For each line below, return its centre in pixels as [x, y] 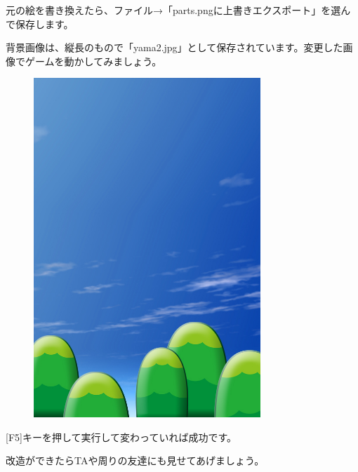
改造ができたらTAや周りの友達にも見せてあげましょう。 [135, 460]
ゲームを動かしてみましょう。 [93, 61]
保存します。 [44, 23]
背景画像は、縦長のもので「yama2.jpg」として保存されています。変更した [174, 47]
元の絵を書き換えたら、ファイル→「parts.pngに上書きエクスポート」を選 [173, 10]
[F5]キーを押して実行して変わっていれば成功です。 [121, 437]
